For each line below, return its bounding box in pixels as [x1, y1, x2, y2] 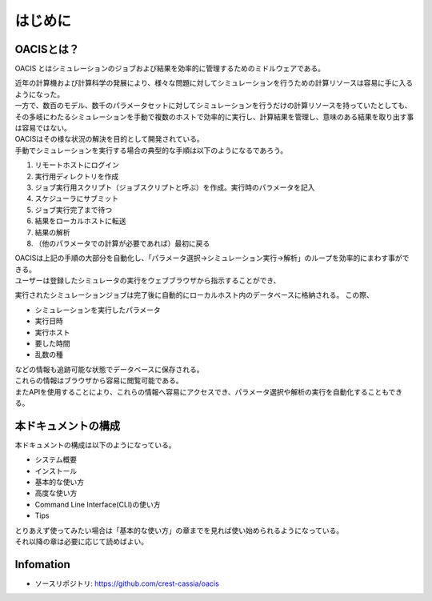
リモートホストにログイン [34, 160, 119, 170]
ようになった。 [14, 89, 64, 99]
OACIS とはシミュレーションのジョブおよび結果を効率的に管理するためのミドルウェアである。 [14, 64, 326, 74]
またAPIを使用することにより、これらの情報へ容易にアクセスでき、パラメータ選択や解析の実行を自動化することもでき [14, 387, 403, 396]
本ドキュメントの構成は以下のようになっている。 [14, 440, 176, 450]
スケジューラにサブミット [34, 194, 119, 203]
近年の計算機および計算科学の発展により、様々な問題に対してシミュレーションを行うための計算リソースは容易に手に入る [14, 78, 414, 88]
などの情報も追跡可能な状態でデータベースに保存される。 [14, 364, 204, 374]
